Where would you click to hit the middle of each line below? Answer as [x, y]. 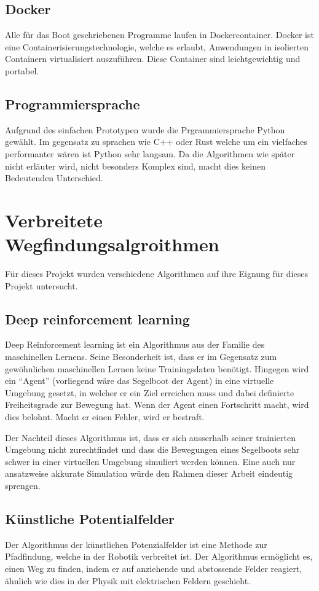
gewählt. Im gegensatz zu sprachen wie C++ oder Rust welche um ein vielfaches [156, 142]
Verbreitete [54, 220]
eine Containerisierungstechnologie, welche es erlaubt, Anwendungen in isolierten [157, 46]
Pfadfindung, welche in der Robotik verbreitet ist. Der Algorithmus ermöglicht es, [159, 556]
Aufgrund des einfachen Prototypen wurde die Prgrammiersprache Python [145, 129]
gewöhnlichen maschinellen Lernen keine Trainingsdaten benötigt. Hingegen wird [157, 368]
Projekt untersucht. [41, 285]
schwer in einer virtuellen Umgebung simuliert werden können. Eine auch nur [150, 461]
